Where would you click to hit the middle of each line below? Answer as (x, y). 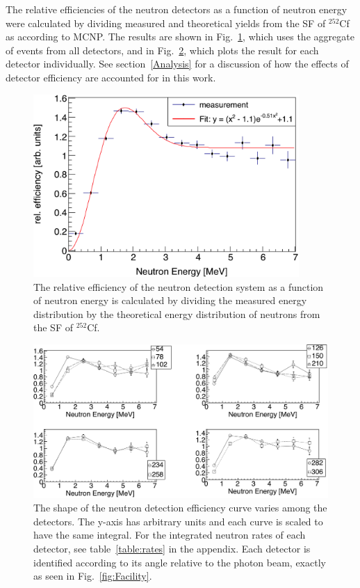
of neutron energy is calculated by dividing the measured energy (170, 300)
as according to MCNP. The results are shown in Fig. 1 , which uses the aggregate (180, 37)
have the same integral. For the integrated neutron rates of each (170, 535)
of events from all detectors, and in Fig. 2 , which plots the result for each (162, 50)
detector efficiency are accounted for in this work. (111, 77)
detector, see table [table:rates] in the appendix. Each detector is (172, 548)
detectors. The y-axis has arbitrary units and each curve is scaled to (178, 521)
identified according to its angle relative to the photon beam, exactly (180, 562)
